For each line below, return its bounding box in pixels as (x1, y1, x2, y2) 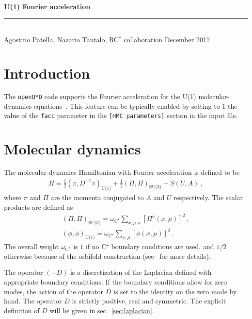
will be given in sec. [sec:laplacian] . (49, 305, 154, 315)
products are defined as (4, 201, 73, 212)
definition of (4, 305, 40, 315)
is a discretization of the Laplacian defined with (70, 267, 212, 277)
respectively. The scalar (173, 192, 243, 202)
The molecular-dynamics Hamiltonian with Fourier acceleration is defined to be (4, 167, 240, 177)
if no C (85, 241, 107, 252)
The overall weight (4, 241, 59, 252)
